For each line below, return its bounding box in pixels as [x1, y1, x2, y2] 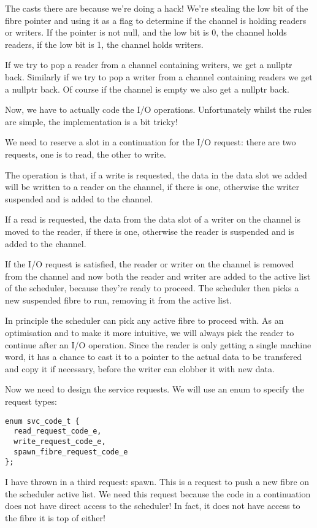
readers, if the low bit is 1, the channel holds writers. [5, 37, 204, 50]
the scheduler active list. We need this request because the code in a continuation [5, 487, 311, 500]
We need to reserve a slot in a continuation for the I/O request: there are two [5, 136, 296, 148]
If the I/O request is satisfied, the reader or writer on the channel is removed [5, 258, 294, 270]
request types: [5, 395, 57, 408]
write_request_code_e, [13, 437, 106, 446]
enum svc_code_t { [5, 416, 80, 426]
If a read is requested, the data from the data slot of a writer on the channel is [5, 213, 300, 226]
